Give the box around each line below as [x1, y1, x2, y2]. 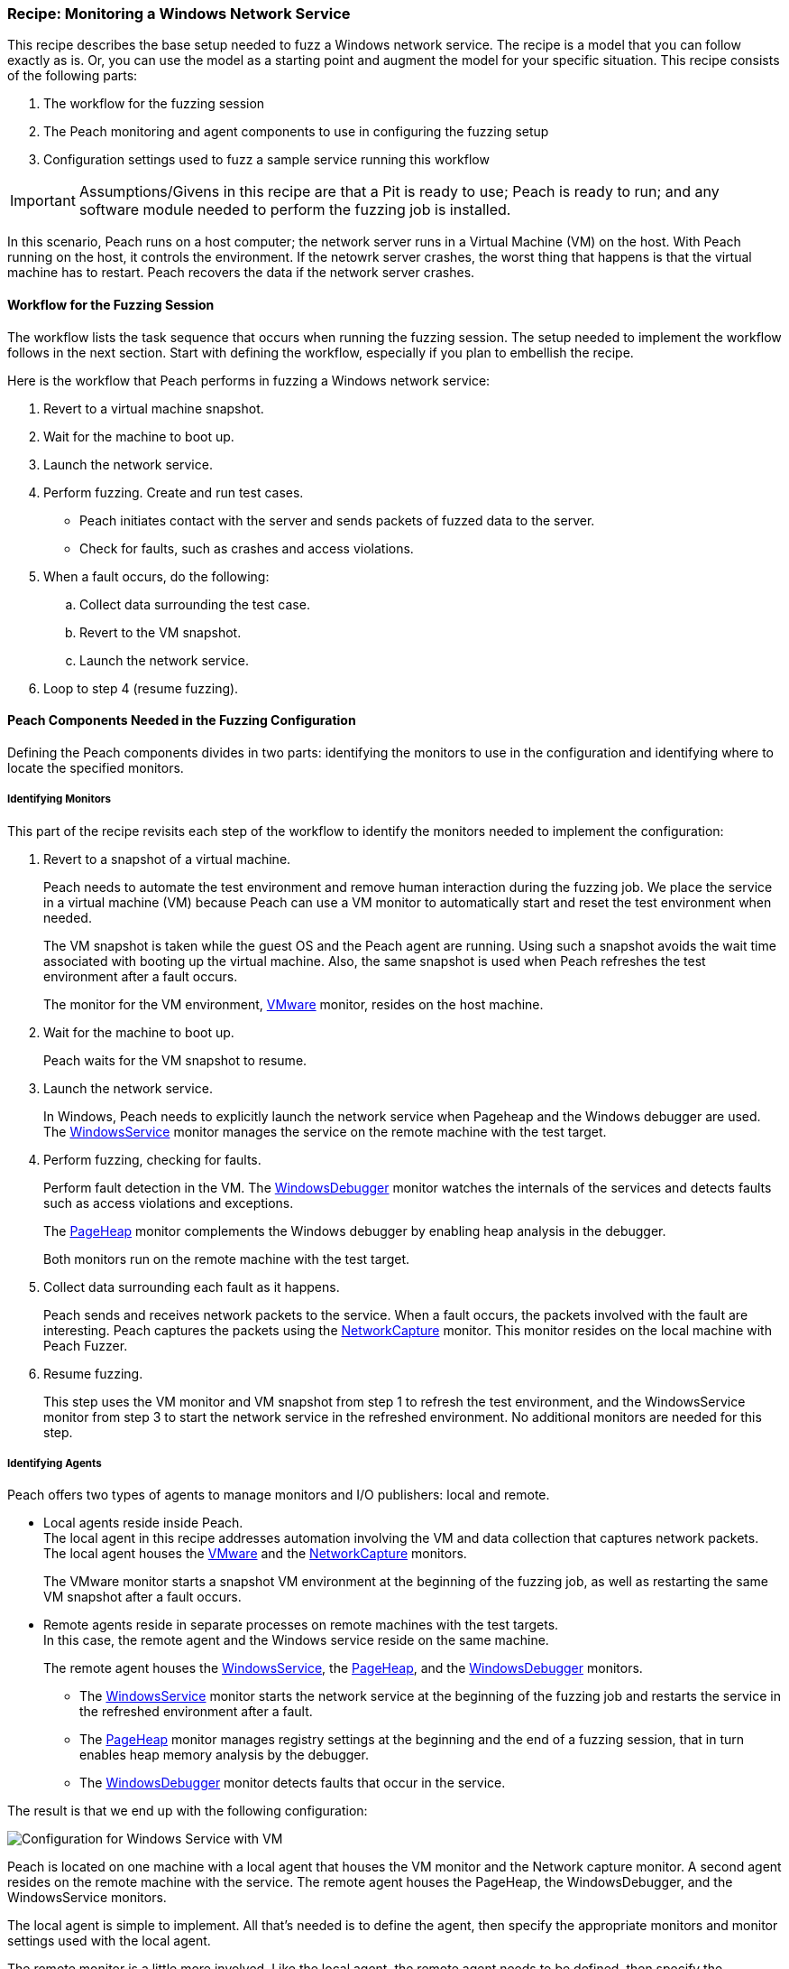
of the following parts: [7, 68, 138, 84]
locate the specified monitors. [7, 759, 184, 776]
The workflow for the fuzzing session [43, 96, 265, 112]
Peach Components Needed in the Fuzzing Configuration [7, 712, 356, 729]
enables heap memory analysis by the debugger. [79, 1747, 369, 1763]
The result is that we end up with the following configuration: [7, 1803, 368, 1819]
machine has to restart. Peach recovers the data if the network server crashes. [7, 265, 475, 281]
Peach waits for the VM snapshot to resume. [43, 1052, 307, 1068]
